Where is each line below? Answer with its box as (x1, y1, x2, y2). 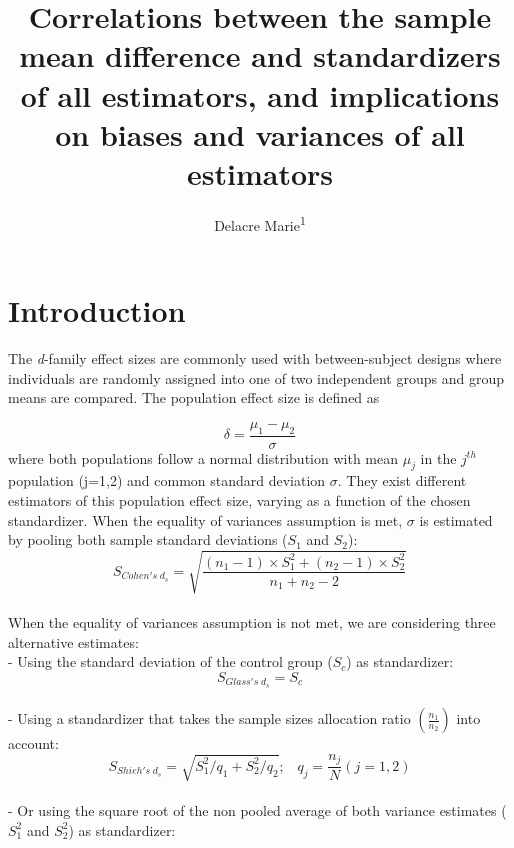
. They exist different (337, 470, 467, 491)
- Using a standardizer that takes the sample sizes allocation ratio (8, 708, 411, 729)
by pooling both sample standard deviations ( (8, 529, 288, 550)
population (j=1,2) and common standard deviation (8, 470, 326, 491)
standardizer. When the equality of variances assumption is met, (8, 509, 403, 530)
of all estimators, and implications (20, 74, 500, 115)
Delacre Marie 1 (214, 211, 306, 235)
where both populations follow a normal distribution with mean (8, 447, 398, 468)
